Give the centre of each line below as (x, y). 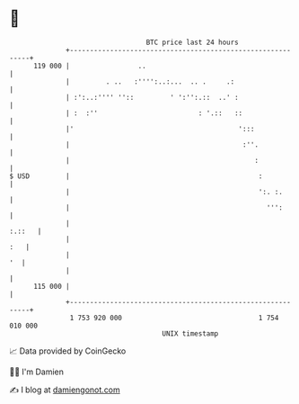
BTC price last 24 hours (193, 42)
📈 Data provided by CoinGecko (68, 351)
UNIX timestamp (190, 333)
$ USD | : (136, 176)
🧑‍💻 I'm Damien (37, 372)
